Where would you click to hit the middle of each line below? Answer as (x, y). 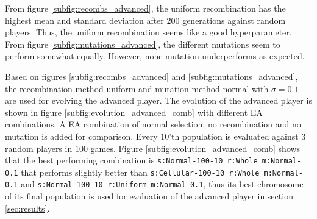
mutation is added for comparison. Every (81, 136)
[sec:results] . (27, 208)
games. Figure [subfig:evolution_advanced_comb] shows (195, 148)
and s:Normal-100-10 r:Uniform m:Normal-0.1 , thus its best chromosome (162, 184)
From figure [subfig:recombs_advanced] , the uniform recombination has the (145, 8)
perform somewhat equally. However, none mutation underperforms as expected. (155, 56)
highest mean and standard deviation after (84, 20)
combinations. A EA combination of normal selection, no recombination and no (153, 124)
